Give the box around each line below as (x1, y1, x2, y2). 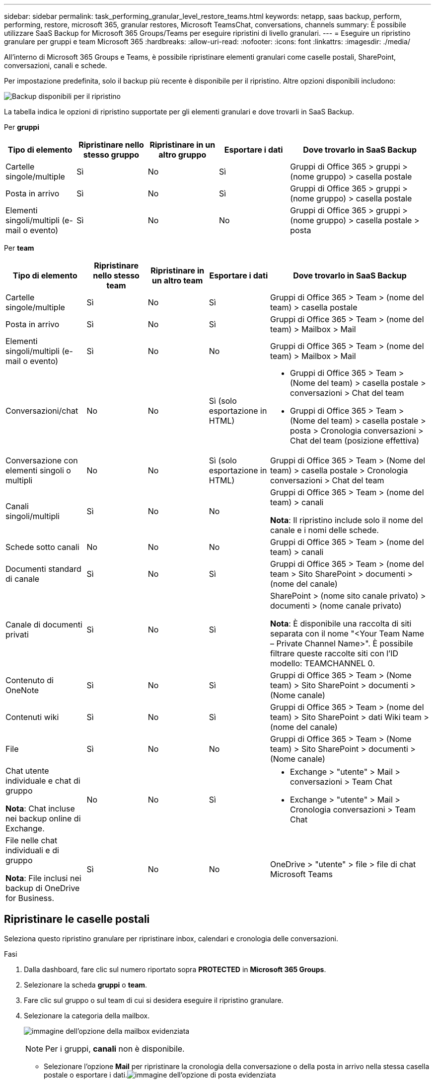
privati (5, 630, 29, 639)
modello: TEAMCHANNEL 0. (270, 658, 375, 668)
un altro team (152, 275, 203, 285)
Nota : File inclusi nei (5, 873, 81, 883)
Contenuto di (5, 675, 54, 685)
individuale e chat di (5, 776, 80, 786)
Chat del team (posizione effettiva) (290, 436, 419, 446)
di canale (5, 574, 40, 584)
